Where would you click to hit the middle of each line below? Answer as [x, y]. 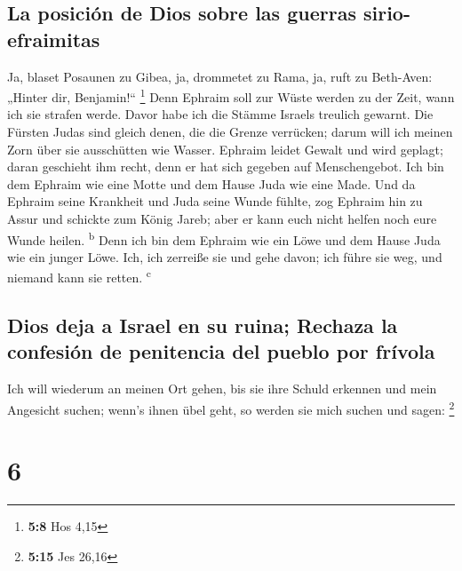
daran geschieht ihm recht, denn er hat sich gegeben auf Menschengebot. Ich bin [226, 167]
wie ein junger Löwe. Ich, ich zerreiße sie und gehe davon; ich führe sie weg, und [225, 256]
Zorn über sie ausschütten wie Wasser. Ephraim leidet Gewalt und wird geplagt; [225, 149]
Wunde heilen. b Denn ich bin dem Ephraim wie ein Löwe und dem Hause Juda [224, 238]
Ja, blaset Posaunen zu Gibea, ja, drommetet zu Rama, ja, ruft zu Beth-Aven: [220, 76]
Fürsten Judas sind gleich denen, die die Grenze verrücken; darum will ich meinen [230, 132]
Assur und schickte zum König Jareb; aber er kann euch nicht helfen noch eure [222, 218]
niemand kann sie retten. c [80, 276]
